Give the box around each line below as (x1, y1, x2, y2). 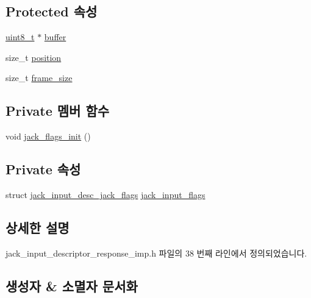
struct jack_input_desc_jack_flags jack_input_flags (5, 188, 206, 200)
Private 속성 (5, 160, 81, 179)
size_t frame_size (5, 71, 73, 84)
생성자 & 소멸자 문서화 (5, 276, 138, 295)
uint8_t (5, 30, 35, 43)
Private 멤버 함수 (5, 101, 110, 120)
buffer (44, 30, 66, 43)
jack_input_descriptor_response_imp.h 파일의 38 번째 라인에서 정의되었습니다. (5, 246, 307, 259)
